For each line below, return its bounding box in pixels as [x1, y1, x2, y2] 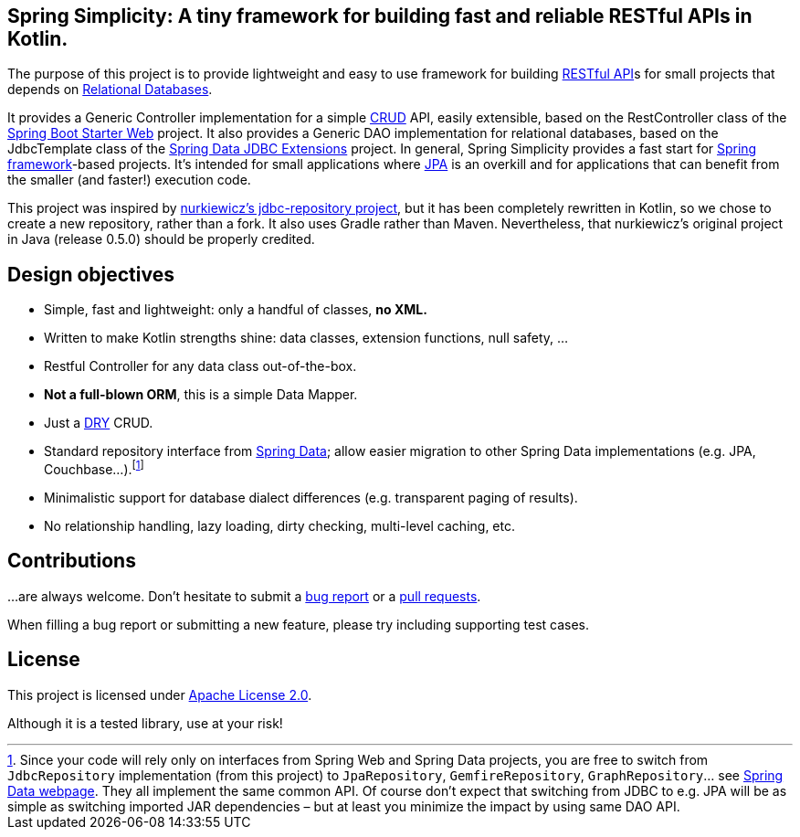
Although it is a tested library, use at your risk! [7, 715, 283, 731]
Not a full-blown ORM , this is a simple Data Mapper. [44, 387, 358, 403]
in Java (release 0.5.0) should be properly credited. [7, 231, 315, 248]
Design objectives [7, 262, 174, 286]
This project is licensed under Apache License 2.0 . [7, 686, 312, 703]
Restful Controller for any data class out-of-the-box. [44, 358, 357, 375]
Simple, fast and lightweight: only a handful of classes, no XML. [44, 302, 427, 318]
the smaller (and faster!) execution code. [7, 172, 251, 188]
